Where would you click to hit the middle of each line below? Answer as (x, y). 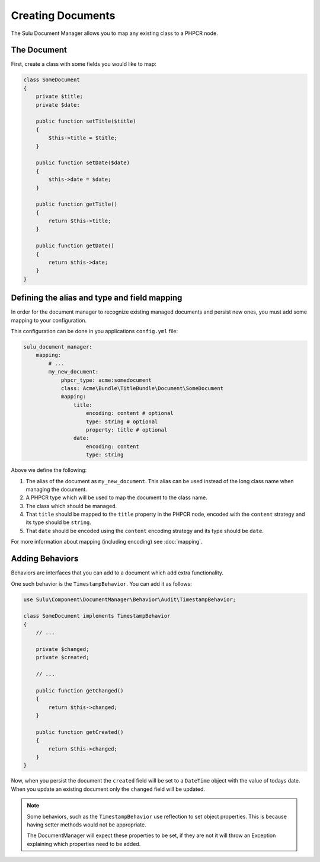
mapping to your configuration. (49, 320)
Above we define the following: (49, 470)
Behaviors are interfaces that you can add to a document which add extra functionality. (117, 573)
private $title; (59, 97)
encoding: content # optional (130, 413)
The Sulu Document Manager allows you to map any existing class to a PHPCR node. (115, 33)
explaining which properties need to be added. (84, 844)
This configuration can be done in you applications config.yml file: (95, 331)
